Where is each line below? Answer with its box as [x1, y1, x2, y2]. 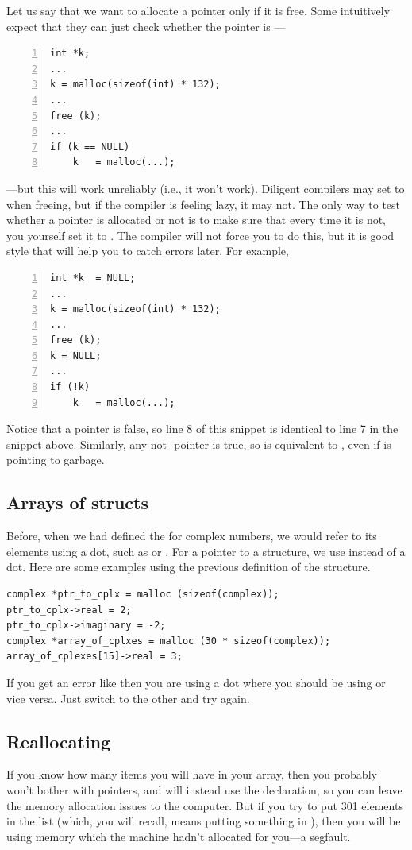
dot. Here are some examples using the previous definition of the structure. [6, 558, 371, 575]
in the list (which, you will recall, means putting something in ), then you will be [6, 813, 401, 829]
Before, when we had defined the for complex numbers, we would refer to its [6, 527, 377, 544]
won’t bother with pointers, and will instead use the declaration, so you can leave [6, 781, 402, 798]
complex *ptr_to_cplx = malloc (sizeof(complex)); [6, 589, 279, 601]
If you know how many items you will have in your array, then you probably [6, 766, 377, 782]
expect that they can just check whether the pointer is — [6, 17, 286, 34]
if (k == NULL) [50, 141, 130, 153]
